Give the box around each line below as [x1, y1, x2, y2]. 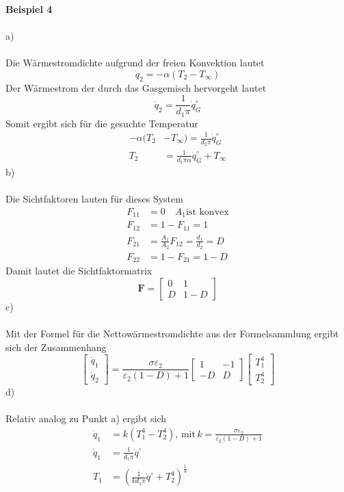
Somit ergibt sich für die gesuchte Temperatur [5, 116, 198, 130]
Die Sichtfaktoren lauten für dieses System [5, 192, 183, 206]
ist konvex [185, 207, 229, 217]
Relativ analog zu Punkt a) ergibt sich [5, 411, 167, 426]
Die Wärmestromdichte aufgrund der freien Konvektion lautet [5, 55, 265, 70]
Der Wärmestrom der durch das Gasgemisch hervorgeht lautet [5, 80, 267, 94]
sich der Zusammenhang [5, 339, 107, 354]
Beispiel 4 [5, 2, 53, 16]
